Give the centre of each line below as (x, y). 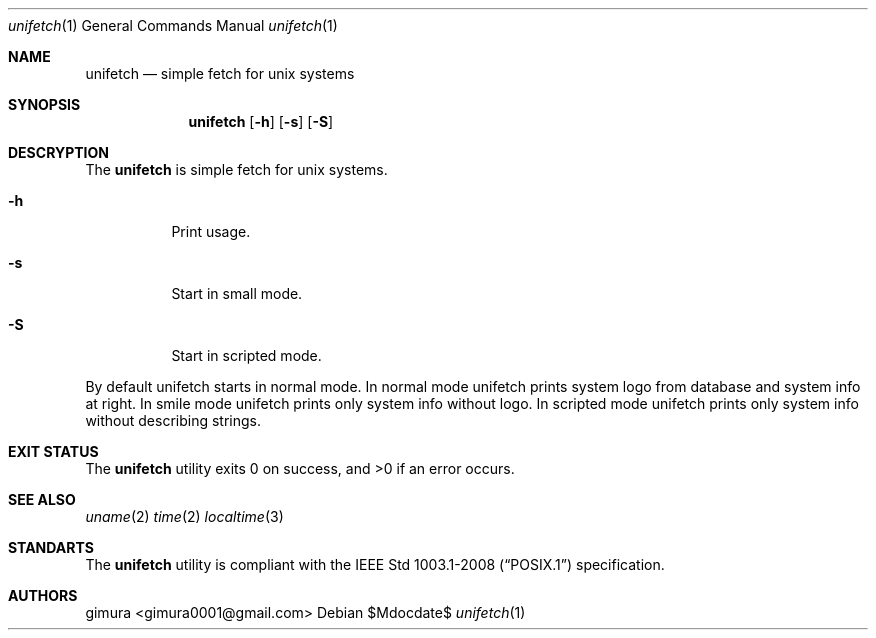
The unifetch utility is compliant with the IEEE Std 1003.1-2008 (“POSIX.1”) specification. (375, 564)
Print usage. (211, 231)
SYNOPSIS (44, 104)
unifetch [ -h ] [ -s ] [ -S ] (261, 121)
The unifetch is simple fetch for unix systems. (236, 169)
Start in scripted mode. (246, 355)
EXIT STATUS (53, 451)
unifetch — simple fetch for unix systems (220, 73)
